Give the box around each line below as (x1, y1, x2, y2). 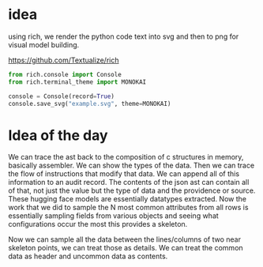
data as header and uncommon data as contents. (8, 251, 168, 261)
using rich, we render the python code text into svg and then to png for (8, 32, 239, 41)
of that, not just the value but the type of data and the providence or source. (8, 186, 256, 195)
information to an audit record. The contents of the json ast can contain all (8, 178, 250, 187)
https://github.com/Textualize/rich (8, 55, 119, 65)
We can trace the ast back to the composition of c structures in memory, (8, 152, 244, 162)
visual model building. (8, 39, 80, 49)
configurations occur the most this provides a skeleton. (8, 220, 188, 229)
